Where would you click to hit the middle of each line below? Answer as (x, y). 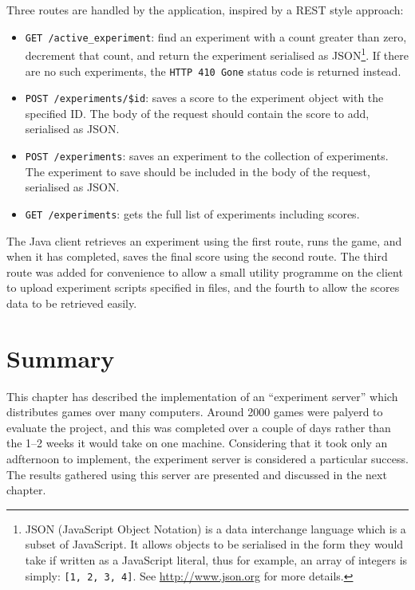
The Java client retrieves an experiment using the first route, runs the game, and (204, 240)
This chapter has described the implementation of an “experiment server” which (202, 396)
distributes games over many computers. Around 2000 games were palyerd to (195, 412)
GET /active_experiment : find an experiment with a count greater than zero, (216, 36)
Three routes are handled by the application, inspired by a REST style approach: (205, 10)
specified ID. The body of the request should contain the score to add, (197, 113)
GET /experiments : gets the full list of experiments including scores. (192, 213)
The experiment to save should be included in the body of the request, (198, 171)
